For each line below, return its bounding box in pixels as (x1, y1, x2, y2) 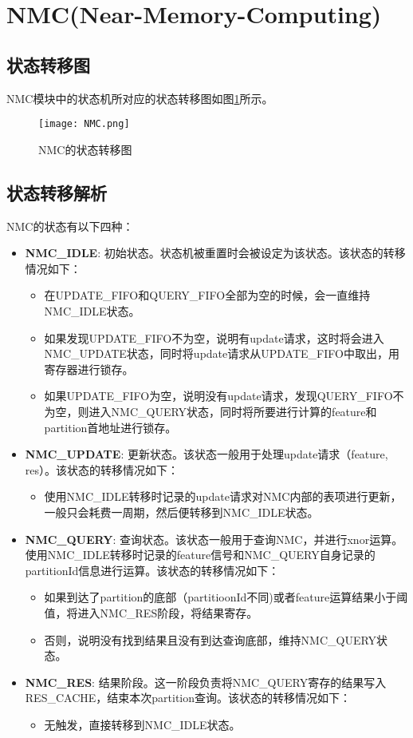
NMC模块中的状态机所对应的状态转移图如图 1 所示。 (6, 89, 273, 106)
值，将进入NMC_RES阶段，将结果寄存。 (44, 604, 258, 621)
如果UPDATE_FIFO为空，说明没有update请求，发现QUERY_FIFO (44, 387, 393, 404)
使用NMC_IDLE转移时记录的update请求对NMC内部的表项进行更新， (44, 488, 402, 505)
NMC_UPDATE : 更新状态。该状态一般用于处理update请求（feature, (25, 446, 388, 462)
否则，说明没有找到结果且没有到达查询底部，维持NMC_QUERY (44, 631, 377, 648)
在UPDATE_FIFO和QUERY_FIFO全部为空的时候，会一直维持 (44, 287, 371, 304)
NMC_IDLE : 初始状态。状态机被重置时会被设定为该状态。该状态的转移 (25, 244, 406, 261)
